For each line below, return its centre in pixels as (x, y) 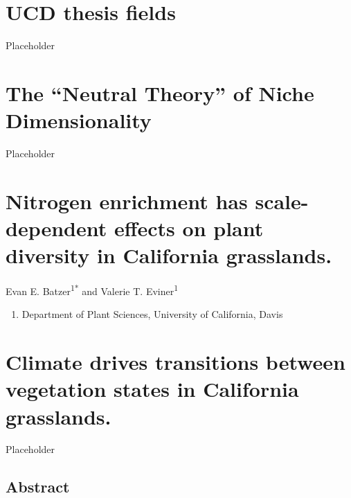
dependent (56, 228)
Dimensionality (79, 120)
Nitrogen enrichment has (127, 201)
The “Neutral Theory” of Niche (160, 92)
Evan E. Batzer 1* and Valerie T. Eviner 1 (92, 290)
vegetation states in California (152, 389)
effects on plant (189, 228)
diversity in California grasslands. (169, 255)
